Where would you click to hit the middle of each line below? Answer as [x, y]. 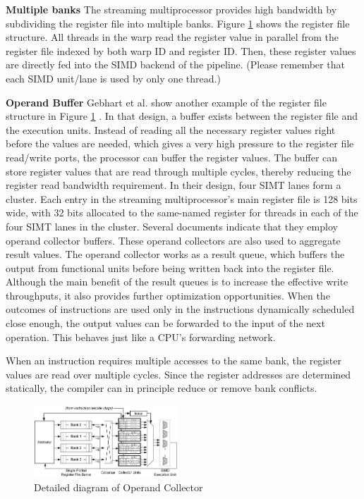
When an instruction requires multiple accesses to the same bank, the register [174, 361]
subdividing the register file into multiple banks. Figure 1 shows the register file [178, 23]
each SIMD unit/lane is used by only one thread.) [113, 78]
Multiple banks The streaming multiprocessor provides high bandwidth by [171, 9]
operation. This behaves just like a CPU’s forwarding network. [141, 337]
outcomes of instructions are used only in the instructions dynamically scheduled [180, 309]
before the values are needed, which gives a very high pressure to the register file [180, 143]
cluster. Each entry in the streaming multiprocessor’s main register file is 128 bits [182, 198]
